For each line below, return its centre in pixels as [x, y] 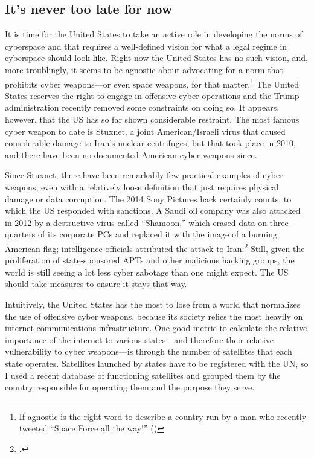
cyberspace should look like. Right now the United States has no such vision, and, [156, 58]
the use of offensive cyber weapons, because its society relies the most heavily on [154, 316]
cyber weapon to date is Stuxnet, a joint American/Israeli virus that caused [145, 131]
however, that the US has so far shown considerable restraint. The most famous [152, 119]
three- [280, 222]
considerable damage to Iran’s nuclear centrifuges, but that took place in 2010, [150, 143]
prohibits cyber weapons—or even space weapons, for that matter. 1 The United [152, 83]
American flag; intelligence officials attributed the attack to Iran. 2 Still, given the [155, 247]
